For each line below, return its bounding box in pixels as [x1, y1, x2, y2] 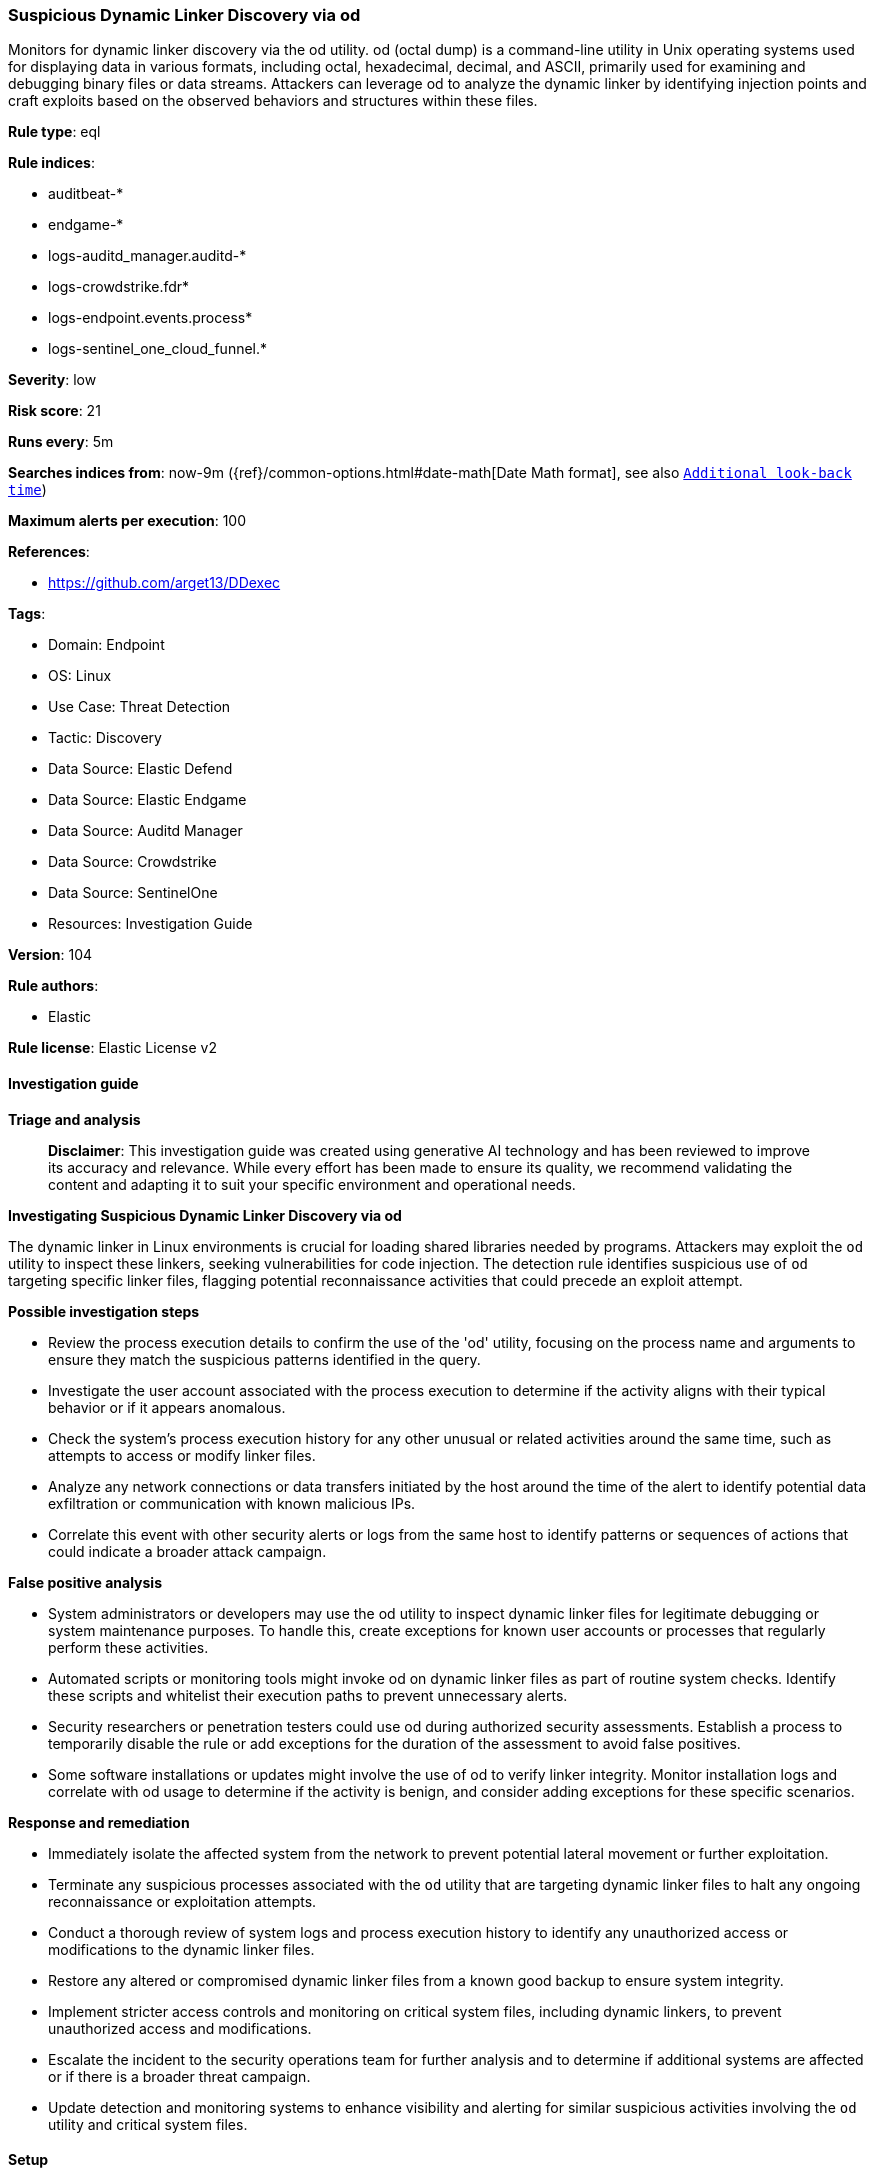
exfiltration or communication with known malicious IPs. [48, 1494, 416, 1512]
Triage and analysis [8, 1110, 141, 1128]
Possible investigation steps [8, 1302, 200, 1320]
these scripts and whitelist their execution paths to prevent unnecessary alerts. [48, 1686, 568, 1704]
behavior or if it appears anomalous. [48, 1398, 286, 1416]
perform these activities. [48, 1638, 209, 1656]
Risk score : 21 [8, 402, 101, 420]
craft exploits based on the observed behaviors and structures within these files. [8, 92, 538, 110]
